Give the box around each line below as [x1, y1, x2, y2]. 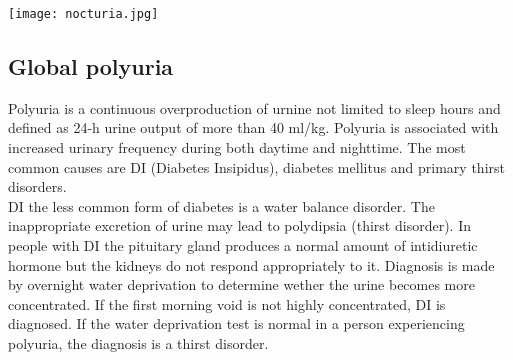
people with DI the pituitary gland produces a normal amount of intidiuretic [8, 235, 478, 256]
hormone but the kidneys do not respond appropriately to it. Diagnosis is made [8, 254, 495, 275]
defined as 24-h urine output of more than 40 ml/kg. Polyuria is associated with [8, 117, 499, 138]
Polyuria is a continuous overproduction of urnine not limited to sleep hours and [8, 97, 501, 118]
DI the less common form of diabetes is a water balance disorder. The [8, 195, 435, 216]
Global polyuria [8, 51, 174, 82]
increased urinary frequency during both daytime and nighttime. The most [8, 137, 466, 158]
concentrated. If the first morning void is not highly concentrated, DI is [8, 293, 446, 314]
